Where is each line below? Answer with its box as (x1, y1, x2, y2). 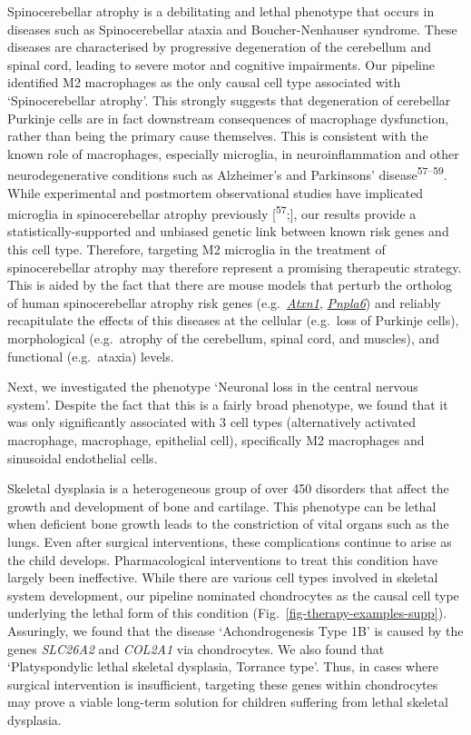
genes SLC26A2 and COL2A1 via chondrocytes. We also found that (7, 639, 385, 658)
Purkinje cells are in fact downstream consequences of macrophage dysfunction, (7, 108, 449, 127)
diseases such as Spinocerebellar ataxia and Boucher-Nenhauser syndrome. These (7, 19, 457, 38)
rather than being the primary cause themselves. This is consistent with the (7, 126, 428, 145)
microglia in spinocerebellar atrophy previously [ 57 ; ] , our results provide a (7, 202, 417, 223)
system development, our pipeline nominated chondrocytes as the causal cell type (7, 585, 459, 604)
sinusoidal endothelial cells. (7, 448, 158, 467)
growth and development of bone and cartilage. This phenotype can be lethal (7, 496, 437, 515)
